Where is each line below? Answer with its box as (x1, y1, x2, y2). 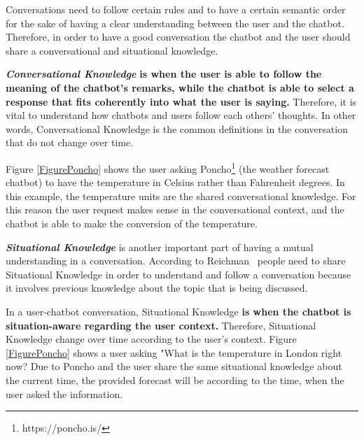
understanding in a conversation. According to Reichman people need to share (6, 253, 346, 268)
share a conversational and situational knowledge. (6, 43, 218, 57)
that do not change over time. (6, 135, 134, 150)
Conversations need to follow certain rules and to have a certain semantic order (6, 2, 346, 16)
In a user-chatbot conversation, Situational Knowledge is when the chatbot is (6, 304, 351, 318)
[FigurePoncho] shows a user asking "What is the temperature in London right (6, 345, 342, 360)
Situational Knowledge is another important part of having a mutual (6, 239, 314, 254)
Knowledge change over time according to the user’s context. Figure (6, 332, 297, 346)
